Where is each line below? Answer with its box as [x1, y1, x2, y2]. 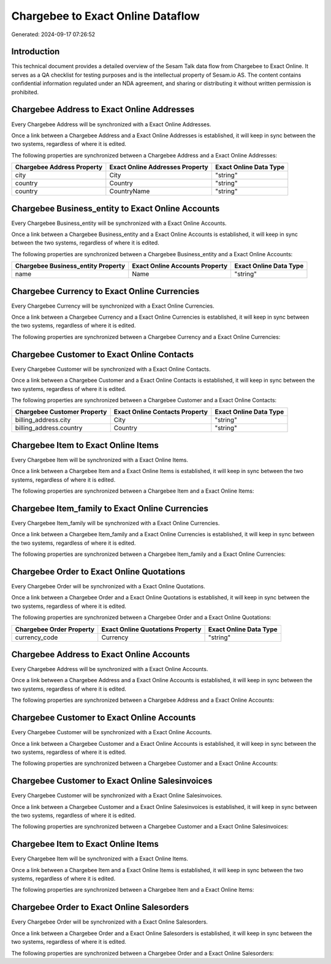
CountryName [109, 187, 150, 195]
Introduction [11, 47, 60, 57]
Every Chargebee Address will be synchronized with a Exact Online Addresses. [11, 120, 211, 128]
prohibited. [11, 88, 39, 96]
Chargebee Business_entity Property [15, 262, 126, 270]
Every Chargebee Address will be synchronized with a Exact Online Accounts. [11, 666, 208, 673]
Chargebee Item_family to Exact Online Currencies [11, 503, 208, 514]
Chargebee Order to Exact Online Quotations [11, 566, 186, 577]
